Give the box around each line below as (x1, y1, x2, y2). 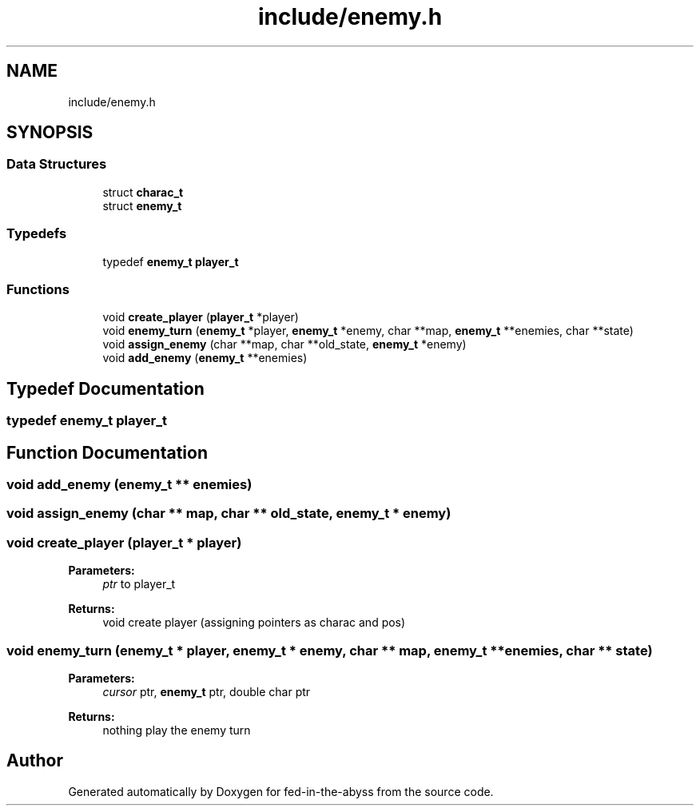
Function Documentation (6, 442, 208, 463)
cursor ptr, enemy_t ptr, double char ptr (102, 684, 311, 699)
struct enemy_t (102, 198, 182, 213)
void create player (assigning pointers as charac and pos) (102, 615, 406, 630)
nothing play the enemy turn (102, 722, 251, 737)
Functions (6, 281, 70, 297)
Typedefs (6, 225, 67, 242)
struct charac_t (102, 185, 184, 199)
